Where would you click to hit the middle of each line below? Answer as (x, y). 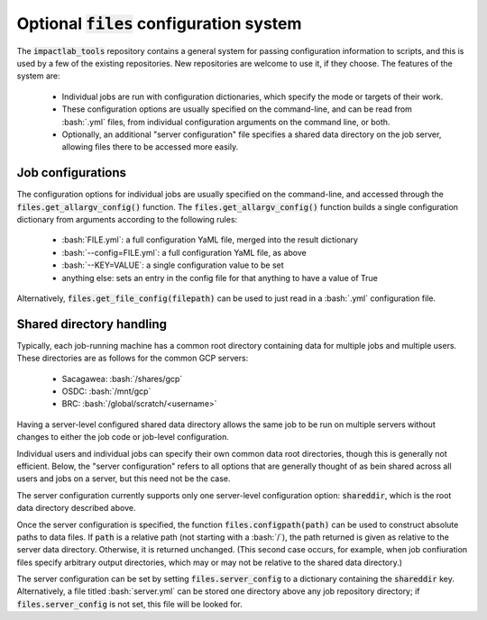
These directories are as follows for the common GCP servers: (133, 358)
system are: (38, 76)
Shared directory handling (92, 324)
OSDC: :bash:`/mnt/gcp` (106, 391)
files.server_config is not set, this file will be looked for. (129, 604)
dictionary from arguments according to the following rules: (127, 219)
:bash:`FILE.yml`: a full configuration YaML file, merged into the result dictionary (210, 240)
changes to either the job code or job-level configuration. (123, 437)
